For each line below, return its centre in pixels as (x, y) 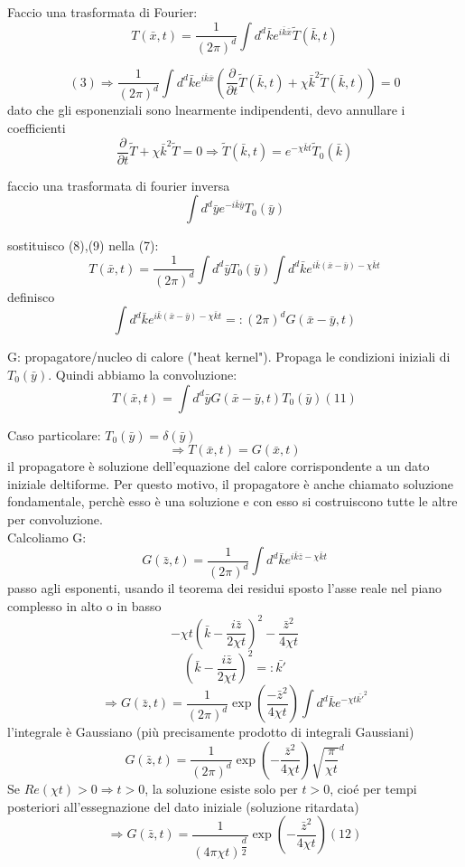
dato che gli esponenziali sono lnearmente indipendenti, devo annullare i (206, 110)
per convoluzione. (55, 519)
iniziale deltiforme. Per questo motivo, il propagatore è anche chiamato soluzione (230, 483)
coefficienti (37, 128)
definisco (31, 296)
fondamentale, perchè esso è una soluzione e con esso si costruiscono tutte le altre (232, 501)
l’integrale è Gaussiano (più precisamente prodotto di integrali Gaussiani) (211, 732)
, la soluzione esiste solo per (221, 788)
